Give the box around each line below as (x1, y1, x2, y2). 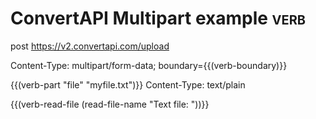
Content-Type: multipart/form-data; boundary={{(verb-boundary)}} (10, 59, 288, 71)
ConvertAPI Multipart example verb (10, 7, 307, 30)
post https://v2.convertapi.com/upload (10, 40, 170, 52)
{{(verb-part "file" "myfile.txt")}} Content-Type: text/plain (10, 78, 246, 91)
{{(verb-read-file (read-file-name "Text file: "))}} (10, 98, 210, 110)
